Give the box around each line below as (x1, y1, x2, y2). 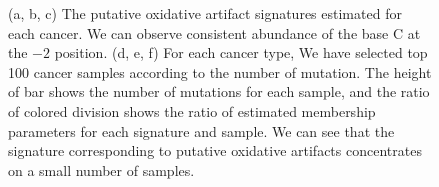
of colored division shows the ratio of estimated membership (8, 100, 376, 121)
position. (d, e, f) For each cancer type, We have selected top (54, 42, 428, 63)
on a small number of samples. (8, 159, 195, 180)
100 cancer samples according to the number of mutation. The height (8, 61, 432, 82)
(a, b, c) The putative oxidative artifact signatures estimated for (8, 3, 402, 23)
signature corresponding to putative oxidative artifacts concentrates (8, 140, 422, 161)
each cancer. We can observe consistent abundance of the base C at (8, 22, 421, 43)
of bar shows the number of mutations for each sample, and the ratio (8, 81, 430, 102)
